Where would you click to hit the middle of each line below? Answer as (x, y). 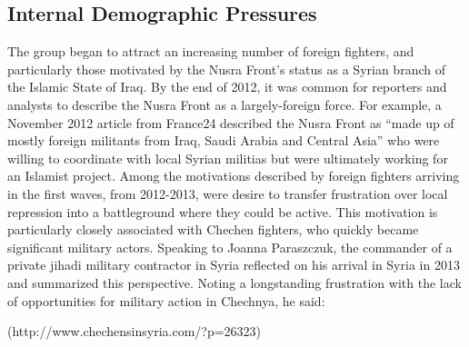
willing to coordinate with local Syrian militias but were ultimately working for (228, 158)
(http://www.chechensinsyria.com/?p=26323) (135, 331)
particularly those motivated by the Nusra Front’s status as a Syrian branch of (226, 69)
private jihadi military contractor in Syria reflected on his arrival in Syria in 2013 (234, 265)
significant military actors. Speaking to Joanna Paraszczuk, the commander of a (230, 247)
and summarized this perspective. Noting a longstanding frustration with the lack (234, 282)
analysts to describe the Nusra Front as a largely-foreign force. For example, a (225, 104)
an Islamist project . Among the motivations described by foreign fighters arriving (234, 176)
